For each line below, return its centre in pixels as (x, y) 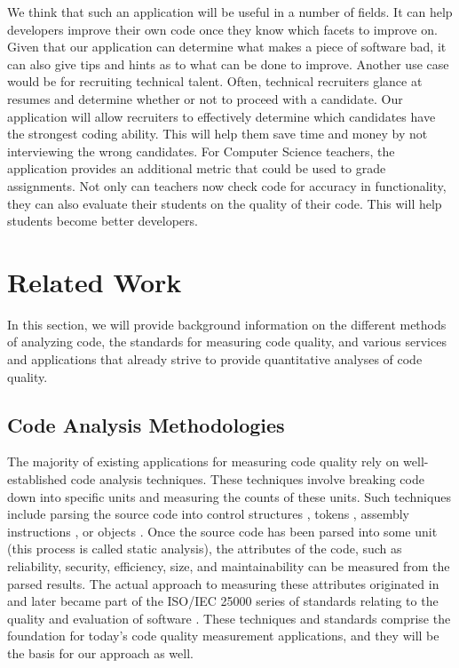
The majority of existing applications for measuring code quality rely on (203, 461)
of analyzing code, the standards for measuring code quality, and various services (227, 342)
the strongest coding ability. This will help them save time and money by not (218, 134)
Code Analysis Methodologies (146, 424)
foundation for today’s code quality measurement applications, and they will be (223, 636)
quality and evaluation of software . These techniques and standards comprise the (229, 618)
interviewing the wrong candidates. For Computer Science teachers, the (201, 151)
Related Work (95, 281)
